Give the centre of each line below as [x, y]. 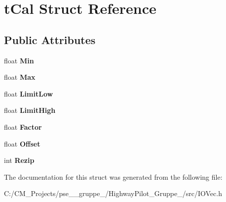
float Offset [22, 143]
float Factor [23, 126]
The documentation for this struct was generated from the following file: [113, 177]
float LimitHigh [30, 110]
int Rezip [19, 160]
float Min [19, 60]
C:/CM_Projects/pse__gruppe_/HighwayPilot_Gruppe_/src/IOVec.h [113, 193]
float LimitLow [29, 93]
